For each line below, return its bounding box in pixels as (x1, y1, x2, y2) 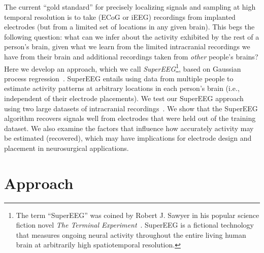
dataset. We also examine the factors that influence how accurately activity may (4, 122, 254, 133)
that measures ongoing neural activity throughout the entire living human (16, 229, 246, 240)
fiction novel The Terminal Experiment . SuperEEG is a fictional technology (16, 219, 254, 230)
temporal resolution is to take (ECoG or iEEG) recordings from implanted (4, 11, 236, 22)
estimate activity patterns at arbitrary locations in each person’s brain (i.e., (4, 83, 240, 93)
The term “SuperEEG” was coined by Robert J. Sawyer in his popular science (16, 209, 259, 220)
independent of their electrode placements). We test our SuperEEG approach (4, 93, 244, 103)
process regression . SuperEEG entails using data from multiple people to (4, 73, 234, 83)
